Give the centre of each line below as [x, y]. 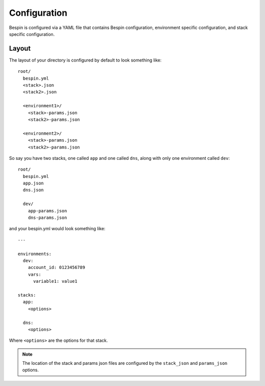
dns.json [33, 190]
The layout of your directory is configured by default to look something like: [85, 60]
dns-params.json [47, 218]
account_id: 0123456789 [56, 267]
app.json [33, 183]
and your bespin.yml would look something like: [57, 229]
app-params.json [47, 211]
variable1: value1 [55, 281]
